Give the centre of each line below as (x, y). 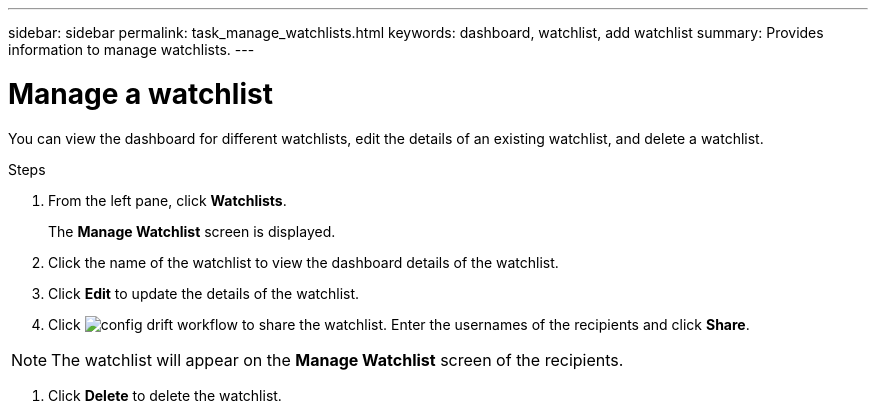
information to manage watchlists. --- (131, 49)
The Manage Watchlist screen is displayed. (192, 231)
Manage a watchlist (140, 93)
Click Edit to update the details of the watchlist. (204, 293)
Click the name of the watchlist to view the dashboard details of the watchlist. (303, 262)
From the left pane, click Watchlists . (167, 200)
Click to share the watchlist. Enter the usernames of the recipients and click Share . (399, 324)
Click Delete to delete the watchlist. (165, 395)
